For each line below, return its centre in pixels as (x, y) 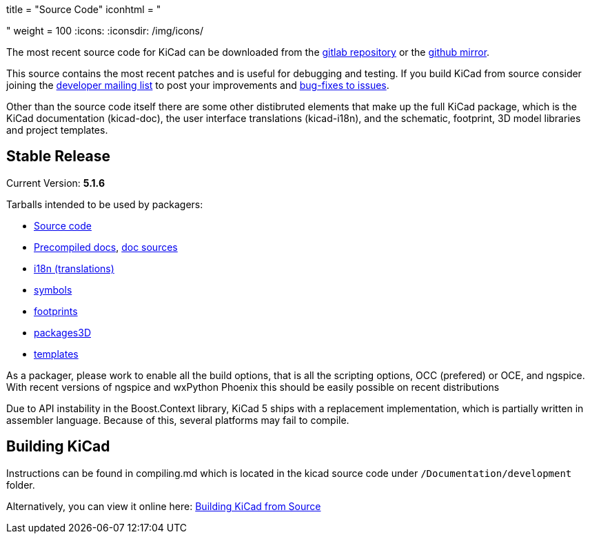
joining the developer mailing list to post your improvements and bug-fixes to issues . (198, 85)
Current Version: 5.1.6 (55, 183)
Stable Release (59, 156)
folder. (21, 485)
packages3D (63, 332)
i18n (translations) (74, 268)
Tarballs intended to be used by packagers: (105, 204)
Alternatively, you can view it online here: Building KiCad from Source (164, 506)
